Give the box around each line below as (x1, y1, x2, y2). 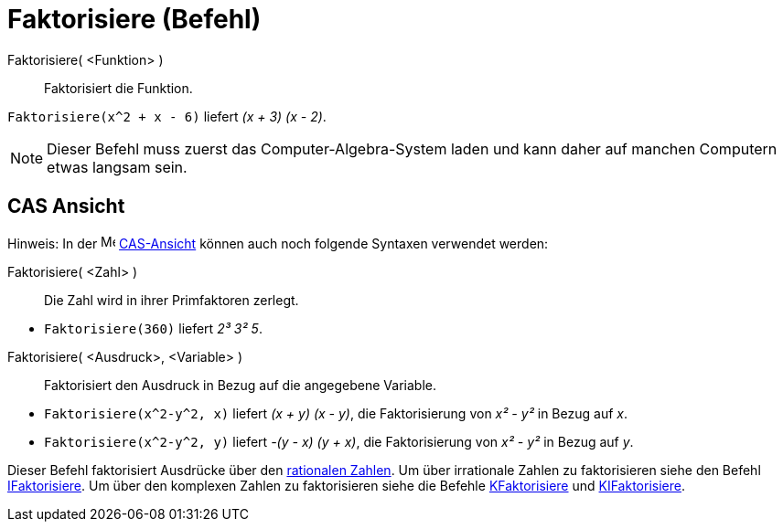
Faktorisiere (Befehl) (7, 4, 262, 35)
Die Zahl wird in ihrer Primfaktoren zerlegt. (44, 291, 299, 308)
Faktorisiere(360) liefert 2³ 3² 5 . (44, 320, 263, 336)
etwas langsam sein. (47, 157, 188, 176)
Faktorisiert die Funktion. (44, 79, 193, 96)
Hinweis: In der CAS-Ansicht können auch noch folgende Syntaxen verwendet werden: (7, 235, 549, 251)
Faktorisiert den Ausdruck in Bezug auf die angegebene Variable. (44, 376, 436, 393)
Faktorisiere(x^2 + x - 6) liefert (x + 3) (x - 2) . (7, 108, 327, 124)
